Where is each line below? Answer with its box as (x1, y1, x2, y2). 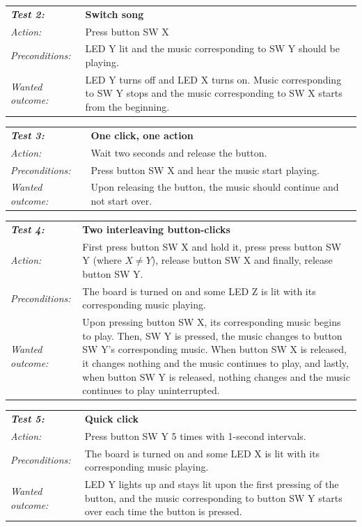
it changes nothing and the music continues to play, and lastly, (82, 355, 349, 370)
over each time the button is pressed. (84, 504, 242, 519)
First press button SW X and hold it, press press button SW (82, 239, 342, 253)
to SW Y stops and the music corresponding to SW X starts (85, 86, 343, 100)
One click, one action (90, 127, 194, 142)
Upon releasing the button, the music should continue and (90, 180, 339, 194)
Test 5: (10, 411, 45, 425)
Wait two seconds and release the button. (90, 145, 267, 159)
